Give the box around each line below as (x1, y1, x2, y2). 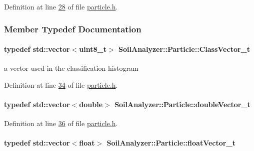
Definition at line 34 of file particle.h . (4, 79, 118, 90)
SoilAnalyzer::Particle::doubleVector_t (114, 99, 250, 110)
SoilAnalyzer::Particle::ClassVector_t (118, 44, 250, 54)
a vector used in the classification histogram (4, 63, 138, 73)
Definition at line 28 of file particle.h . (4, 1, 118, 11)
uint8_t (79, 44, 107, 54)
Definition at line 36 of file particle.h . (4, 118, 118, 129)
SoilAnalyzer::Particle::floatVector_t (106, 138, 235, 148)
